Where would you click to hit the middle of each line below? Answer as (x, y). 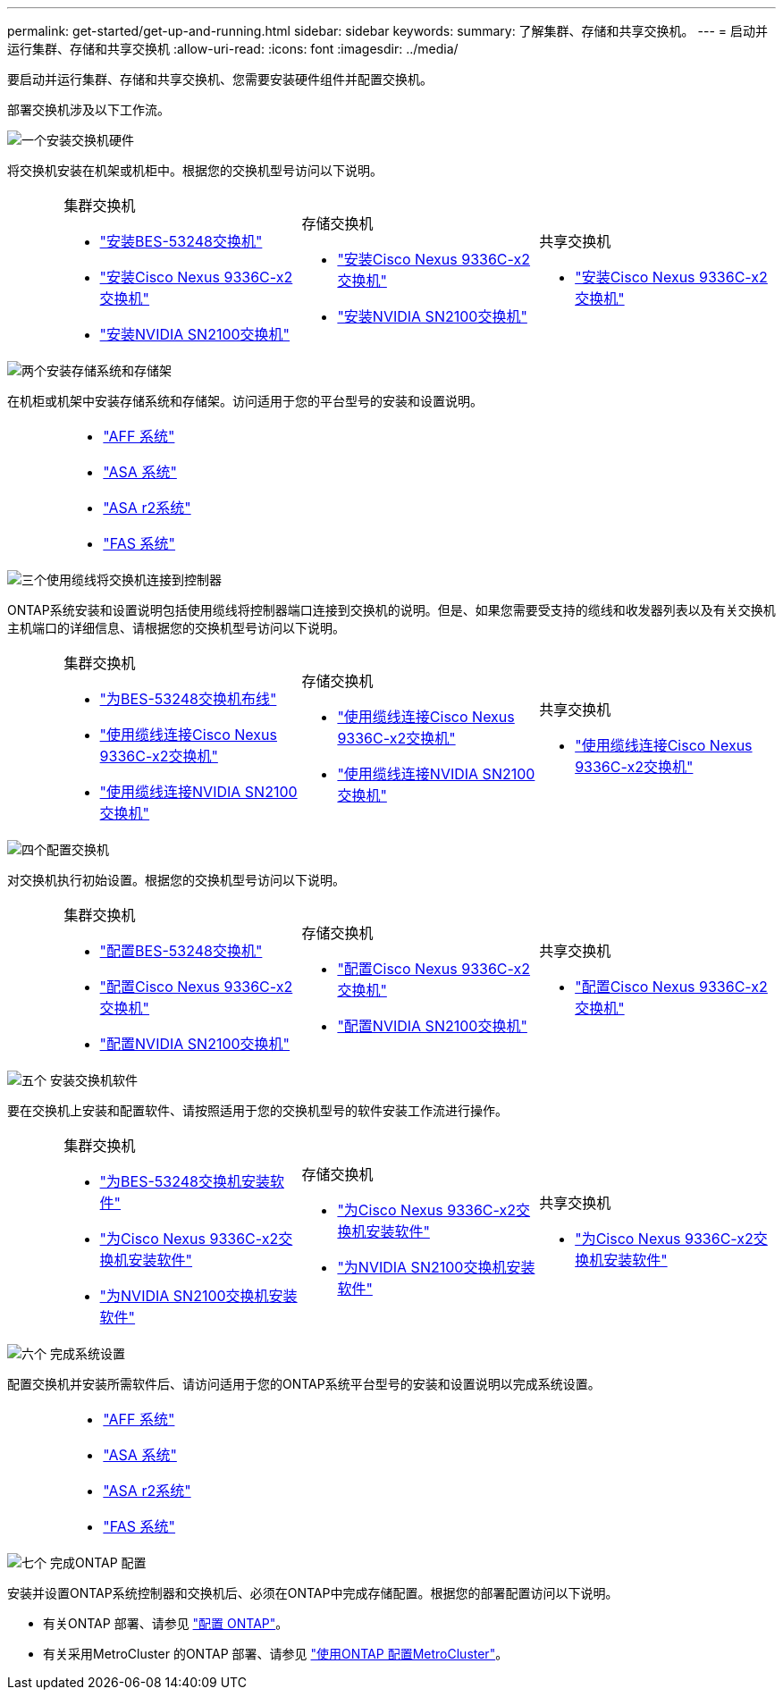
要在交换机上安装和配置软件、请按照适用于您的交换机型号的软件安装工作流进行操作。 (257, 1110)
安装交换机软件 (93, 1080)
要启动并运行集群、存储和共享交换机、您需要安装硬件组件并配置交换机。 (220, 79)
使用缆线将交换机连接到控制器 (134, 580)
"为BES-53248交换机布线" (188, 699)
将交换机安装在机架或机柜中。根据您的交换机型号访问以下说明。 (195, 170)
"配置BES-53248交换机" (181, 951)
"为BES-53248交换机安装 (185, 1181)
